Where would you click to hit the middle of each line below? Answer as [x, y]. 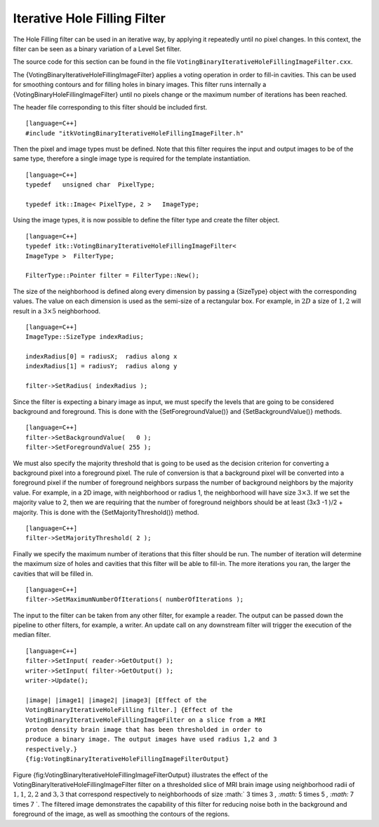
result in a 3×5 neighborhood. [57, 311]
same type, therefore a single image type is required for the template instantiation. [132, 159]
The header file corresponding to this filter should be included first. [110, 107]
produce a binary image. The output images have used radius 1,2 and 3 [151, 739]
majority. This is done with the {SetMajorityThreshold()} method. [106, 512]
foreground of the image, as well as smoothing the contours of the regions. [121, 814]
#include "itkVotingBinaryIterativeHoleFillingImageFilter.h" [135, 133]
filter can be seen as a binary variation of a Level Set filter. [97, 48]
